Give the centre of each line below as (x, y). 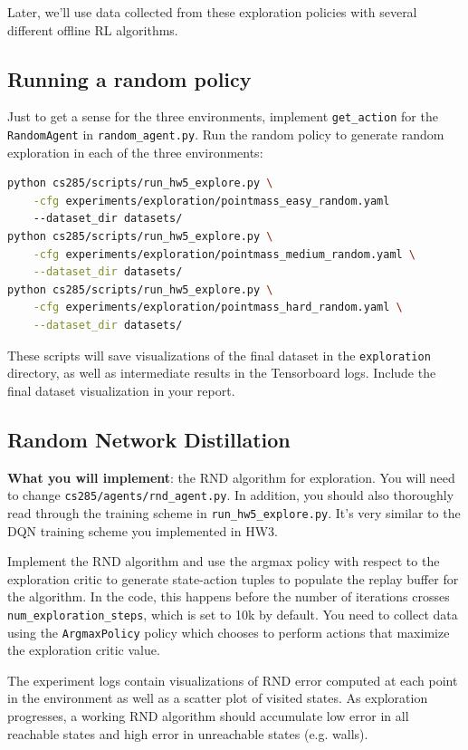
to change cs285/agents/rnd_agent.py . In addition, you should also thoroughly (231, 495)
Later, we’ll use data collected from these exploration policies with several (212, 12)
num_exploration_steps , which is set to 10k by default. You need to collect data (233, 614)
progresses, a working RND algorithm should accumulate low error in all (208, 716)
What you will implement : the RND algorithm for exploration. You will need (231, 477)
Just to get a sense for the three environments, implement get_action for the (223, 116)
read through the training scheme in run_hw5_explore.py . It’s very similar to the (234, 512)
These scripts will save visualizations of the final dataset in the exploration (219, 355)
